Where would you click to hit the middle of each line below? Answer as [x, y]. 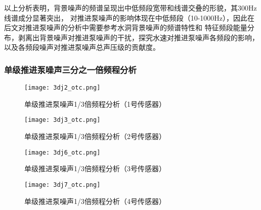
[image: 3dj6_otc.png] [62, 152]
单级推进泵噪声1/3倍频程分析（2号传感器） [95, 136]
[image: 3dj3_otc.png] [62, 120]
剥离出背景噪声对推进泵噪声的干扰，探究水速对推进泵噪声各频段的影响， [138, 37]
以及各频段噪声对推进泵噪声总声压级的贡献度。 [82, 47]
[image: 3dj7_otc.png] [62, 185]
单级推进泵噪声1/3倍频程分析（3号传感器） [95, 168]
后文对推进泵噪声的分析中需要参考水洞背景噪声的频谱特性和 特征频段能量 [126, 27]
